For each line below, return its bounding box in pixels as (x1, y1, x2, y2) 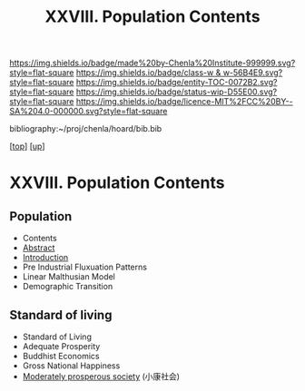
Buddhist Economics (22, 351, 100, 361)
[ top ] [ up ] (9, 141, 45, 152)
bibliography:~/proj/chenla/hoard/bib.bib (9, 123, 162, 134)
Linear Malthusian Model (22, 271, 115, 282)
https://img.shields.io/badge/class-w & (75, 67, 221, 78)
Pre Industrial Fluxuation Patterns (22, 261, 148, 273)
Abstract (22, 242, 55, 253)
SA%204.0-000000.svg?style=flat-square (9, 106, 168, 117)
